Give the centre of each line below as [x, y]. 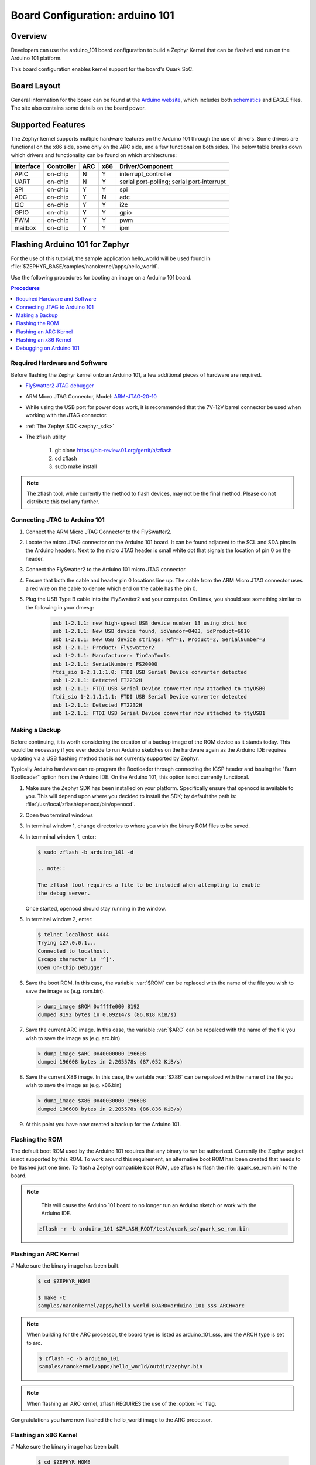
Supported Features [48, 125]
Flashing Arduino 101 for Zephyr [70, 244]
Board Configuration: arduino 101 [93, 15]
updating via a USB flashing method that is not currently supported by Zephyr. [105, 758]
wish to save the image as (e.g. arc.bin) [73, 1038]
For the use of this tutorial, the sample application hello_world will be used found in [111, 258]
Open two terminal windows [59, 815]
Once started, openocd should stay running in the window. [96, 908]
